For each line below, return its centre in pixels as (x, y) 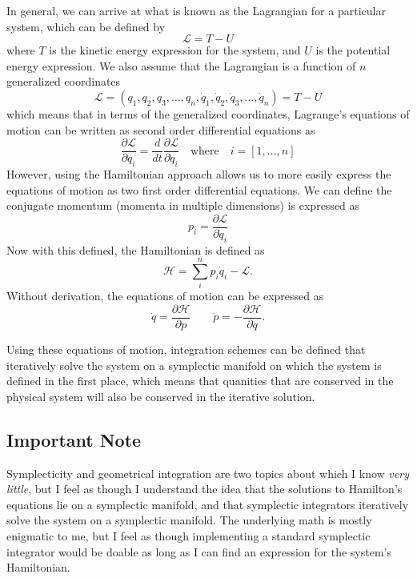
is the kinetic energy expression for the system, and (175, 50)
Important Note (74, 439)
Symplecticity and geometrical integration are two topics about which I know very (208, 473)
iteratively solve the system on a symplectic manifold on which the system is (194, 365)
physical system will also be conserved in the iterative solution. (161, 396)
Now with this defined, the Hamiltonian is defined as (136, 249)
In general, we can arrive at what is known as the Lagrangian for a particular (196, 10)
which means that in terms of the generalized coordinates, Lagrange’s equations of (208, 113)
